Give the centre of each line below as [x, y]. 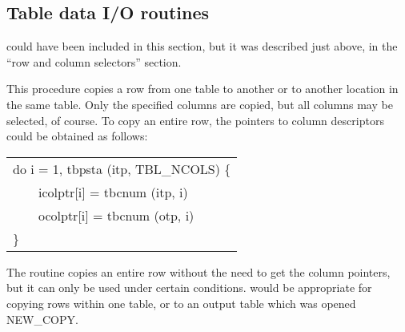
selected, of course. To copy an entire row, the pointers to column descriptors [195, 120]
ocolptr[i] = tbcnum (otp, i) [116, 215]
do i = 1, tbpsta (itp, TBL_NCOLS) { [122, 168]
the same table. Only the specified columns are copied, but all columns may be [200, 104]
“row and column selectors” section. [94, 61]
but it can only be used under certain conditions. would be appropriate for [189, 287]
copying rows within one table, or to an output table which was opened [181, 303]
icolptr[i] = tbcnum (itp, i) [113, 192]
